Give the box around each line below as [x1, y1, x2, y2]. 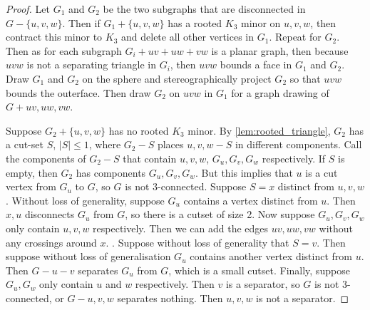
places [157, 137, 184, 152]
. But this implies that [195, 165, 293, 180]
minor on [241, 15, 281, 30]
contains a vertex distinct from [183, 192, 318, 207]
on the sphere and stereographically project [82, 71, 272, 86]
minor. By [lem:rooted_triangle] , [187, 123, 331, 138]
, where [88, 137, 121, 152]
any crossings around [6, 234, 97, 249]
